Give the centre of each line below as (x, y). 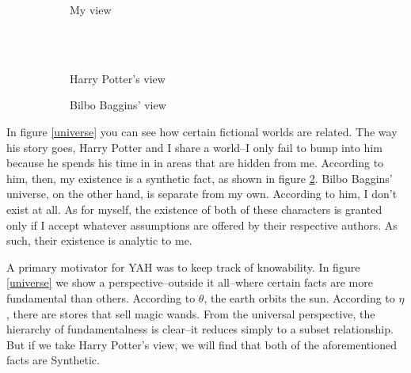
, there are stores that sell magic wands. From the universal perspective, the (191, 313)
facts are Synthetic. (53, 360)
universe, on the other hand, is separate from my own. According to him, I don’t (202, 194)
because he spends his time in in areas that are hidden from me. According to (195, 163)
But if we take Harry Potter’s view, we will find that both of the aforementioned (202, 344)
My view (91, 10)
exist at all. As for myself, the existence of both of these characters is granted (194, 209)
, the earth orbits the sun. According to (299, 297)
